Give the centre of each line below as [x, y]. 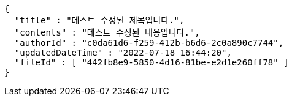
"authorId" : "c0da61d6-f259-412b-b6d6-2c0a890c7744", [149, 43]
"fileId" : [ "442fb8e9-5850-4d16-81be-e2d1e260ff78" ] [152, 62]
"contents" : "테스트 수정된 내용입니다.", [107, 32]
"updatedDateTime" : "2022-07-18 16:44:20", [123, 53]
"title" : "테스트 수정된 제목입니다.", [99, 20]
